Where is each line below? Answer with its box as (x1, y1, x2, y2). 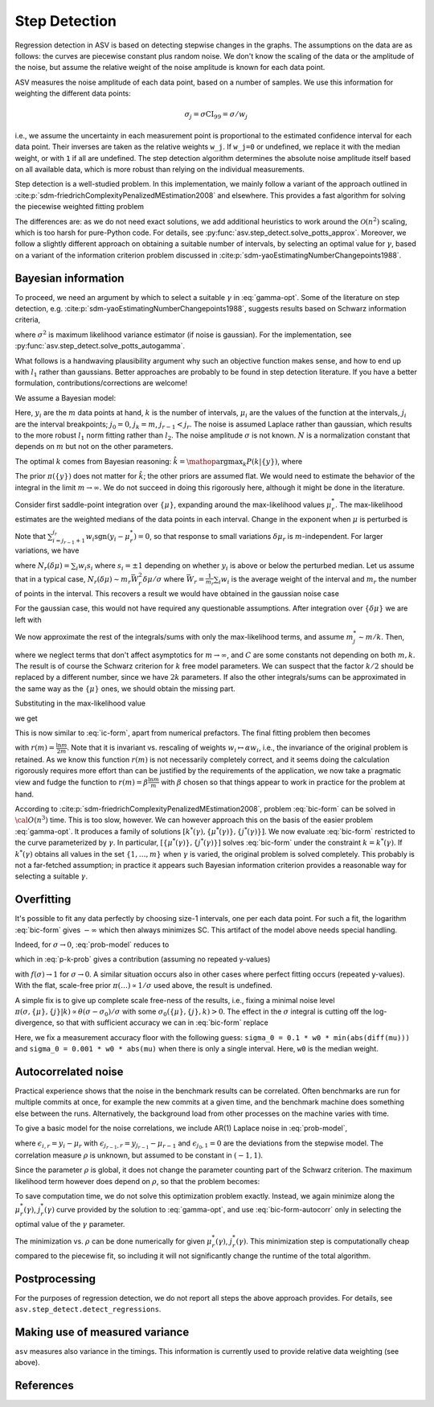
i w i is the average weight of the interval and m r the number (218, 574, 417, 586)
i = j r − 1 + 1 (52, 537, 86, 545)
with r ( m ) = (14, 743, 55, 752)
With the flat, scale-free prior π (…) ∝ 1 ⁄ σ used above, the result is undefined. (14, 981, 273, 990)
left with (14, 615, 42, 624)
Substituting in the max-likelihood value (14, 698, 146, 708)
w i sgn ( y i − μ (85, 532, 130, 543)
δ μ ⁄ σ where (142, 574, 185, 584)
